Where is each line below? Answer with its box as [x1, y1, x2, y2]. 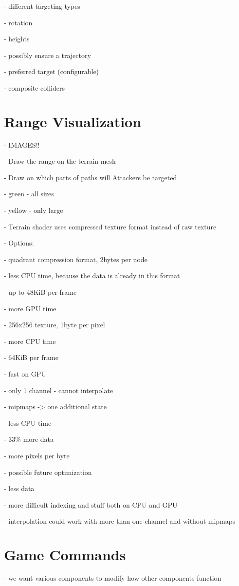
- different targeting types [4, 1, 80, 11]
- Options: [4, 238, 34, 248]
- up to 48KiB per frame [4, 287, 77, 297]
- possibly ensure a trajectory [4, 50, 91, 60]
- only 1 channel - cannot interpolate [4, 385, 113, 395]
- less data [4, 483, 35, 493]
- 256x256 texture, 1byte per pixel [4, 320, 105, 330]
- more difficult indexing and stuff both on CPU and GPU [4, 499, 178, 510]
